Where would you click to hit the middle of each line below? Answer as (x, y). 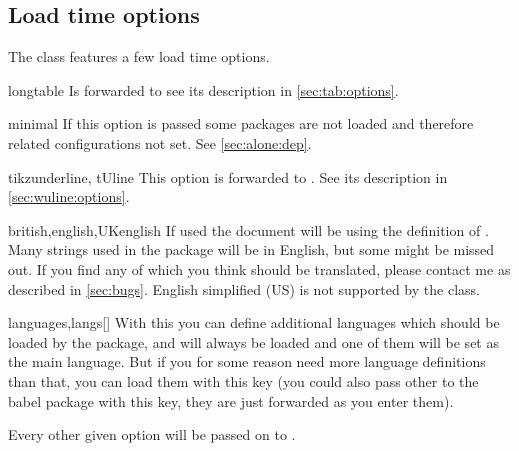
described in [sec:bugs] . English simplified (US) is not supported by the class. (244, 288)
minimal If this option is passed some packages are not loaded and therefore (241, 123)
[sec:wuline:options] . (69, 196)
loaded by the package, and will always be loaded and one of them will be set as (253, 341)
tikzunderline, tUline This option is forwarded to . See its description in (228, 176)
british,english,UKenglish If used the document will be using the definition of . (248, 229)
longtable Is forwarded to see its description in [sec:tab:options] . (203, 89)
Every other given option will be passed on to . (152, 434)
